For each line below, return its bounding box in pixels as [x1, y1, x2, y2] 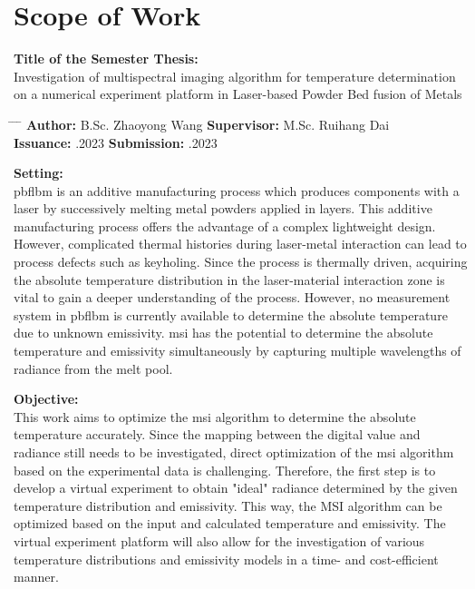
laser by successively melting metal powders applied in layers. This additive [14, 199, 432, 218]
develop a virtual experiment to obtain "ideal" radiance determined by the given [14, 478, 458, 497]
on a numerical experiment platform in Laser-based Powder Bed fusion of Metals [14, 84, 462, 103]
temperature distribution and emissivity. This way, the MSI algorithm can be [14, 496, 442, 515]
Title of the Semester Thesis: [14, 49, 199, 68]
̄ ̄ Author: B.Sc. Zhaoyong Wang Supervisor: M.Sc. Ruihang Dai [14, 114, 390, 133]
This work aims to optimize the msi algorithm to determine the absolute [14, 407, 416, 426]
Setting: [14, 163, 63, 182]
